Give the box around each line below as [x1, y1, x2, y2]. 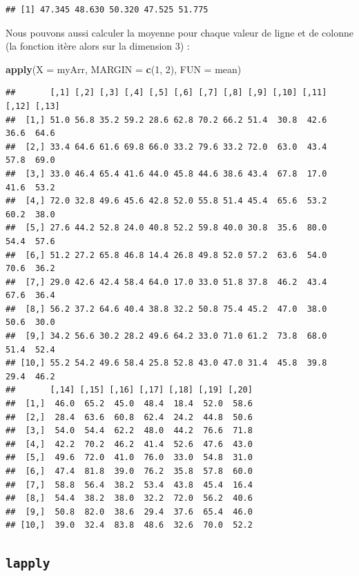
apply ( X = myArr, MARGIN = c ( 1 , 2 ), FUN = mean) [6, 61, 242, 76]
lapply [6, 556, 50, 571]
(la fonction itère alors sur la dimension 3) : [6, 39, 190, 53]
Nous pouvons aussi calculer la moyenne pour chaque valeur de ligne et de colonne [6, 25, 354, 39]
